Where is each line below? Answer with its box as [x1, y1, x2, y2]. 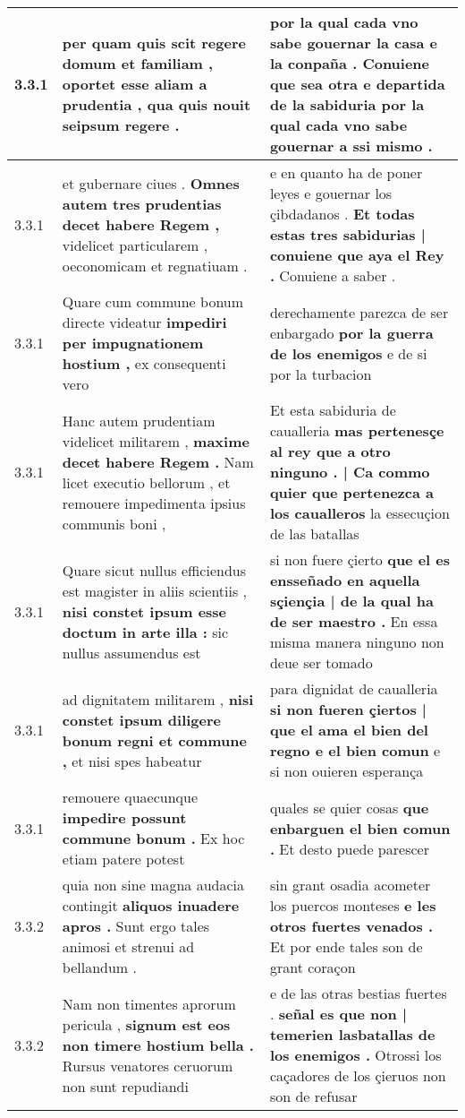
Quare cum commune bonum [62, 291, 244, 312]
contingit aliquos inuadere [62, 895, 240, 916]
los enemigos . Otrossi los [269, 1045, 442, 1065]
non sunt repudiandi [62, 1075, 189, 1096]
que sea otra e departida [269, 73, 445, 94]
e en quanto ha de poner [269, 162, 423, 183]
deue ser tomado [269, 652, 373, 673]
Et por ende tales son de [269, 936, 423, 957]
